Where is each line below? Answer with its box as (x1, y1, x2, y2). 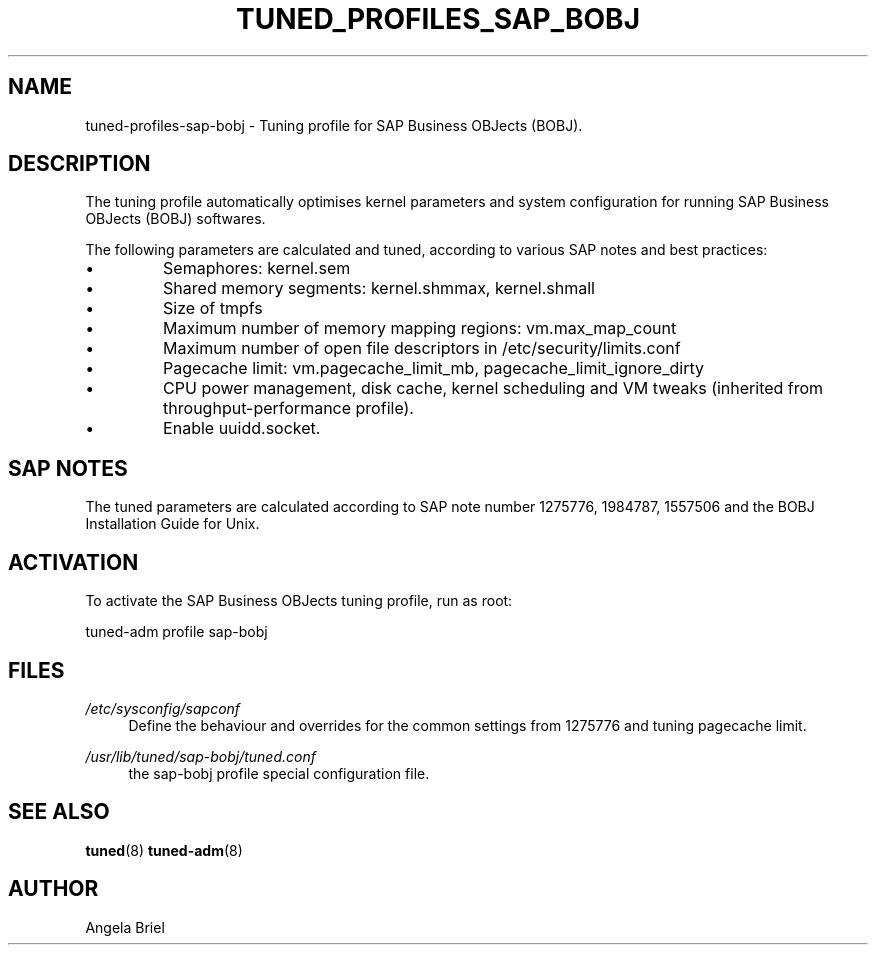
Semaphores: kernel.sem (163, 258, 351, 279)
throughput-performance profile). (163, 398, 414, 419)
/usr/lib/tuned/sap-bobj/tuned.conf (85, 747, 316, 765)
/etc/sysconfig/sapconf (85, 699, 241, 717)
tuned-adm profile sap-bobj (85, 623, 268, 641)
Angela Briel (85, 918, 165, 936)
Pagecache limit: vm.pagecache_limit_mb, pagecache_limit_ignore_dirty (163, 358, 704, 379)
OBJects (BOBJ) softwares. (85, 210, 266, 228)
